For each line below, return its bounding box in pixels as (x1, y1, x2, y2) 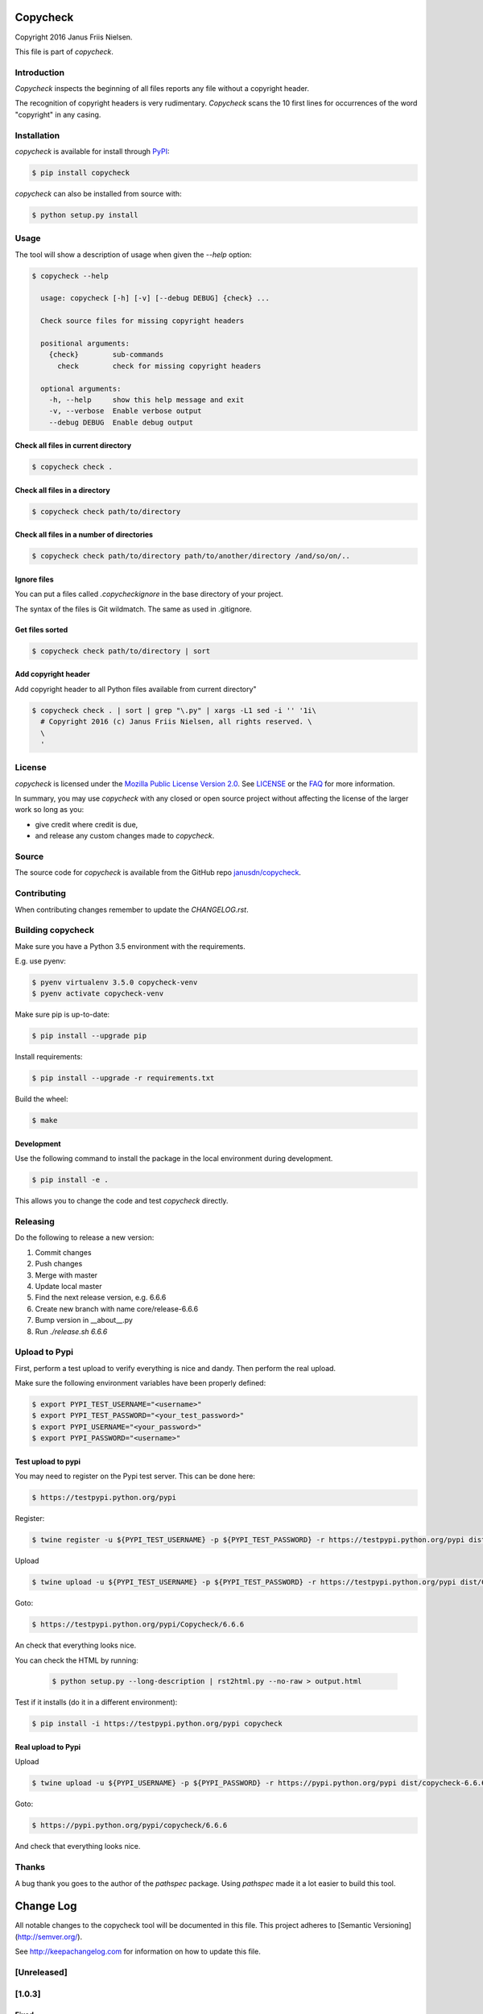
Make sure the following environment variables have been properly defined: (14, 1378, 266, 1388)
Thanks (14, 1862, 46, 1873)
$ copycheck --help (31, 271, 109, 280)
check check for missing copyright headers (57, 361, 262, 371)
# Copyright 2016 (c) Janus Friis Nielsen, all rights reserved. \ (40, 717, 312, 727)
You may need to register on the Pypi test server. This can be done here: (14, 1471, 255, 1481)
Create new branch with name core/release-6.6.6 (35, 1303, 199, 1313)
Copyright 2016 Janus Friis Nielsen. (14, 32, 133, 42)
